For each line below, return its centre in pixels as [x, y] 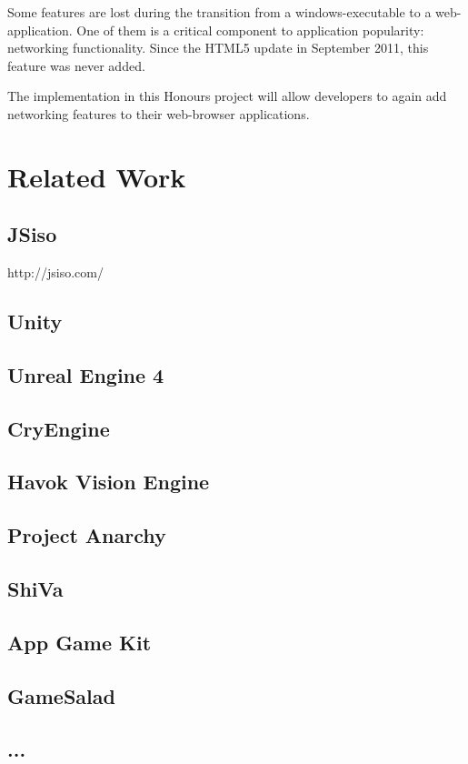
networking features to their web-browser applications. [159, 113]
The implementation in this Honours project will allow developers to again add [227, 96]
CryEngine [59, 428]
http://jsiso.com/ [55, 272]
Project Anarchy [87, 535]
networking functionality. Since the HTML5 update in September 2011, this [218, 48]
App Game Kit [80, 642]
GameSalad [61, 695]
